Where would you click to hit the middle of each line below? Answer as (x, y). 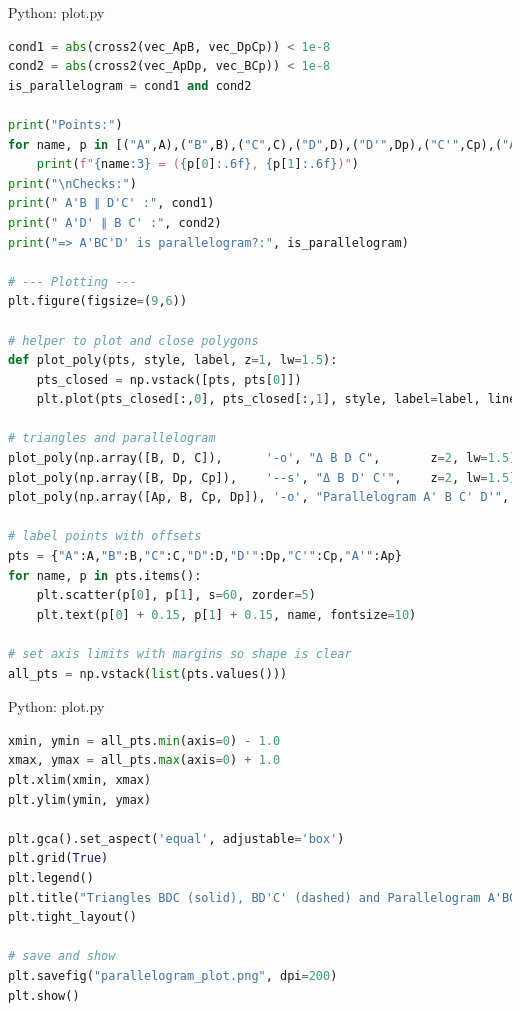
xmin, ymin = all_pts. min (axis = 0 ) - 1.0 (144, 740)
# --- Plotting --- (72, 281)
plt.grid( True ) (58, 858)
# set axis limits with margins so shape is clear (180, 654)
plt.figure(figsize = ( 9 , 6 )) (98, 301)
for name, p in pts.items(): (105, 575)
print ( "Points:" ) (65, 124)
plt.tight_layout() (72, 917)
